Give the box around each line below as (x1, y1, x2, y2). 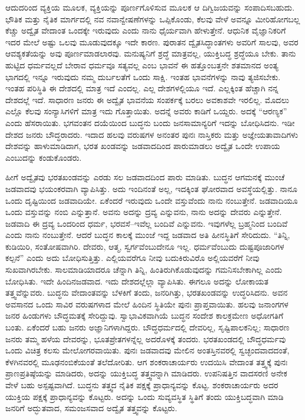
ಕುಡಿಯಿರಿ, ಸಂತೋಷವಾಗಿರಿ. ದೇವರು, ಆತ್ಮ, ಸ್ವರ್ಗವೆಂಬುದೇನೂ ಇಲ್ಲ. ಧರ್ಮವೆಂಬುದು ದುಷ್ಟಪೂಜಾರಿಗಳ (5, 240, 284, 252)
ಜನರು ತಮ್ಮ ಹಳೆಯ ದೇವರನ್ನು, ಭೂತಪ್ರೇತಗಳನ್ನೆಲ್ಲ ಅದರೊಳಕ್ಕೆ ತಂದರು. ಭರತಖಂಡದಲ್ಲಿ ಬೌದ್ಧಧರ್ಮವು (5, 332, 286, 345)
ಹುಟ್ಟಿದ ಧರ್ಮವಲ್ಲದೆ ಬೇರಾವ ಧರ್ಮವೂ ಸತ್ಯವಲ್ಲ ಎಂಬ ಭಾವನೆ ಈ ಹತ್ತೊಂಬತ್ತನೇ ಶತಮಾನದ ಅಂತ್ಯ (5, 58, 279, 71)
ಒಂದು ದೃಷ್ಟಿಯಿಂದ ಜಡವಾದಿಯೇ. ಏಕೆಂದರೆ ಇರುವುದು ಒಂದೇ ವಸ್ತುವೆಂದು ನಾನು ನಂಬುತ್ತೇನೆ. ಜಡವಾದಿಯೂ (5, 194, 298, 206)
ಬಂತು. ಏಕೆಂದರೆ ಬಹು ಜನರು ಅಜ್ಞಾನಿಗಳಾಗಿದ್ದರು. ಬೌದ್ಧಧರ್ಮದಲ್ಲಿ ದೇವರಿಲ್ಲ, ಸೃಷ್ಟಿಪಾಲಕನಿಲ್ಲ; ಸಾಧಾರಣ (5, 321, 290, 333)
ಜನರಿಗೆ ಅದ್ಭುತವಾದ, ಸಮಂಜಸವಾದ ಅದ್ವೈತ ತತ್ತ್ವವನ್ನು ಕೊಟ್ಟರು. (5, 402, 177, 414)
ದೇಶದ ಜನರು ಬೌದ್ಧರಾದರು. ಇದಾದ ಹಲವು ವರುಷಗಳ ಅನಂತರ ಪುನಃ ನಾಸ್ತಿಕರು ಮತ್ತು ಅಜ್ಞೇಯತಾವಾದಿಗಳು (5, 128, 299, 140)
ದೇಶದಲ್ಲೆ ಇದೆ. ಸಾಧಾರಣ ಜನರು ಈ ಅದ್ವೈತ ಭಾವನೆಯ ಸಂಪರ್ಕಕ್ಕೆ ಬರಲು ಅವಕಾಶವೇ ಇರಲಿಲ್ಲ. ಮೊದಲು (5, 93, 289, 105)
